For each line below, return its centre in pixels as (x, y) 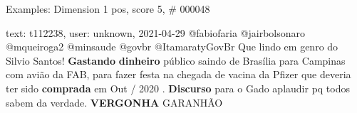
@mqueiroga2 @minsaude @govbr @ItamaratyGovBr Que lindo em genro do (172, 47)
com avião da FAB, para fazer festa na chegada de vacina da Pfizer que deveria (178, 74)
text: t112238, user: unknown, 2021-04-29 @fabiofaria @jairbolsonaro (155, 32)
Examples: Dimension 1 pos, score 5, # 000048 (108, 9)
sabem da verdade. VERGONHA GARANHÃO (114, 102)
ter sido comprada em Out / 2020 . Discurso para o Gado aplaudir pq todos (178, 88)
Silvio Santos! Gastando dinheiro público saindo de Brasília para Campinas (176, 60)
